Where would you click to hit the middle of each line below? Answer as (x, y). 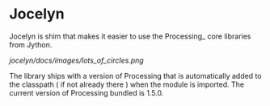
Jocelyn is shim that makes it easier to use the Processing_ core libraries (130, 36)
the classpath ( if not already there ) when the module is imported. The (127, 84)
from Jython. (31, 44)
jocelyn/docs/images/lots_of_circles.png (76, 60)
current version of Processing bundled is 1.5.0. (86, 92)
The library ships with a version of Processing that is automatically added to (135, 75)
